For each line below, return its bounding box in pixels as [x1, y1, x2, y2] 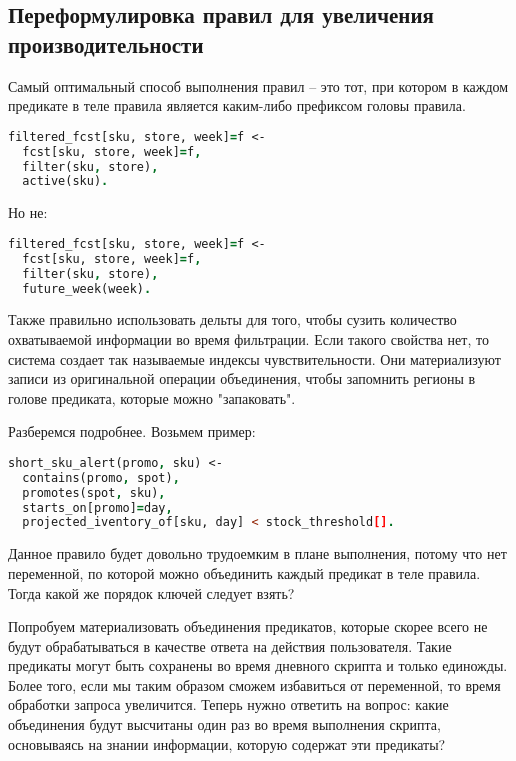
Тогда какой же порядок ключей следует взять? [8, 582, 295, 603]
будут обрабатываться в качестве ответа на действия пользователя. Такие [8, 635, 452, 656]
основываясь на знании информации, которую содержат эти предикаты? [8, 733, 446, 754]
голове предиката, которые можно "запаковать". [8, 387, 296, 408]
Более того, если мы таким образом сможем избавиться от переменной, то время [8, 674, 501, 695]
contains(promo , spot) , [22, 470, 180, 485]
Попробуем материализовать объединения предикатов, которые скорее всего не [8, 616, 488, 637]
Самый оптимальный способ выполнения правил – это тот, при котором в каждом [8, 75, 509, 96]
